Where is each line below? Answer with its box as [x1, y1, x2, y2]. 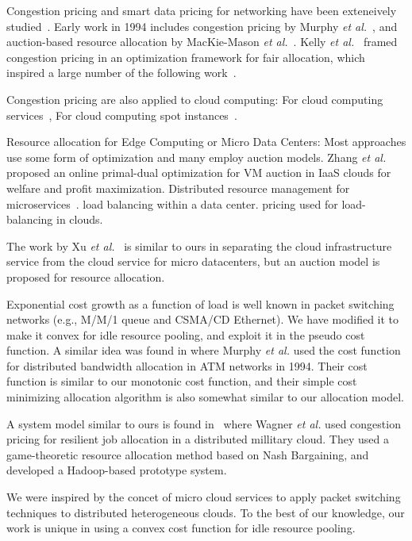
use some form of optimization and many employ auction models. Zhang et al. [6, 148, 387, 165]
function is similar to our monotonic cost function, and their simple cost [6, 373, 357, 389]
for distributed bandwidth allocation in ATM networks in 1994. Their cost [6, 357, 368, 374]
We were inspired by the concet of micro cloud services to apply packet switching [6, 489, 401, 505]
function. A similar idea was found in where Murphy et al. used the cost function [6, 342, 401, 359]
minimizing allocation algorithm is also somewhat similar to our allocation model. [6, 389, 404, 405]
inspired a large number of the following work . [6, 64, 237, 81]
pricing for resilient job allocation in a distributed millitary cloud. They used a [6, 431, 389, 447]
